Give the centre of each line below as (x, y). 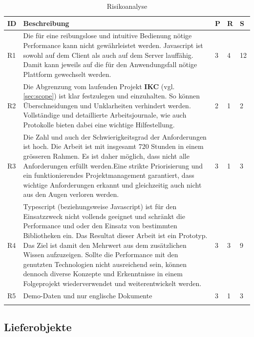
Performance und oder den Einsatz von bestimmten (100, 226)
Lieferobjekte (38, 326)
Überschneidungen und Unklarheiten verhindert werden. (107, 105)
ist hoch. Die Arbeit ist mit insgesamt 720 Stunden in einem (113, 146)
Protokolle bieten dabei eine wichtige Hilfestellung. (99, 125)
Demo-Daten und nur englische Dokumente (88, 295)
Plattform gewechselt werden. (67, 74)
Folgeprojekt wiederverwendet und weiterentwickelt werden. (112, 283)
